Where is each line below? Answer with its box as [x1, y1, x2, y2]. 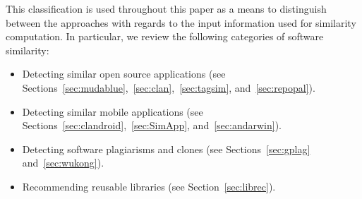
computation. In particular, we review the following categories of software [6, 29, 324, 44]
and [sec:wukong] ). [22, 155, 104, 170]
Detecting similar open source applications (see [22, 66, 226, 81]
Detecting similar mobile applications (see [22, 104, 203, 119]
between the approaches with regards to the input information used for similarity [6, 15, 356, 30]
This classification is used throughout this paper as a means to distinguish [6, 1, 327, 16]
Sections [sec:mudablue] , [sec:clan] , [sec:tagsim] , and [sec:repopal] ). [22, 80, 315, 95]
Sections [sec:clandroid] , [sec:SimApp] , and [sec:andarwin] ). [22, 118, 282, 133]
